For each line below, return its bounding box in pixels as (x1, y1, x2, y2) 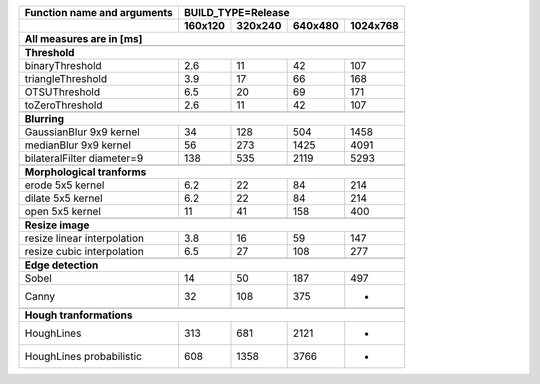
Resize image (24, 218, 90, 232)
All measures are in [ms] (24, 32, 143, 45)
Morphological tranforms (24, 165, 147, 179)
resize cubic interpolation (24, 245, 144, 258)
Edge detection (24, 258, 99, 272)
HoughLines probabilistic (24, 350, 142, 363)
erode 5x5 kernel (24, 178, 105, 192)
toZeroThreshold (24, 98, 103, 112)
